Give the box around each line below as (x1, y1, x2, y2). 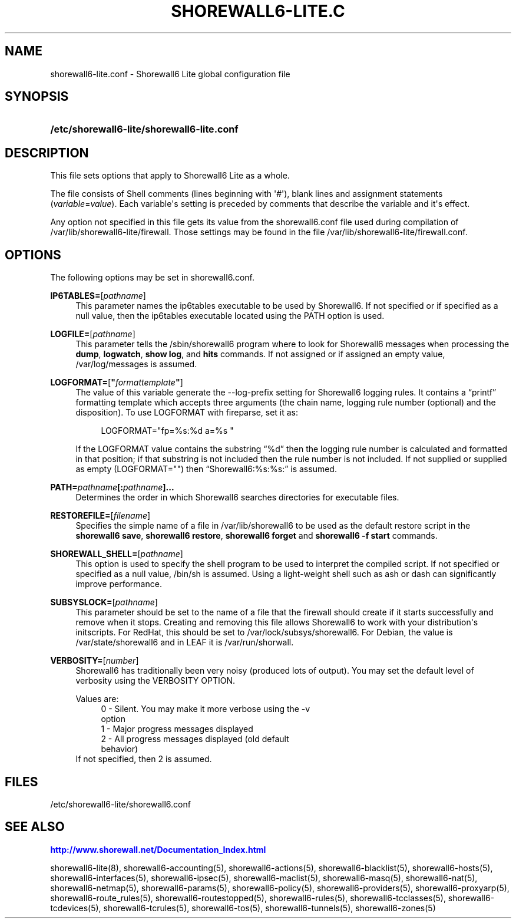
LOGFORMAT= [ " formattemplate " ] (50, 377, 183, 388)
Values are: (75, 694, 119, 704)
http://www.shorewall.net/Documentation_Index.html (50, 844, 266, 855)
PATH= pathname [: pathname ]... (50, 482, 174, 493)
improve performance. (75, 579, 162, 589)
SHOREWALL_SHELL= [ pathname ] (50, 549, 183, 559)
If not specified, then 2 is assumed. (75, 754, 212, 764)
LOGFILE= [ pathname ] (50, 329, 135, 339)
